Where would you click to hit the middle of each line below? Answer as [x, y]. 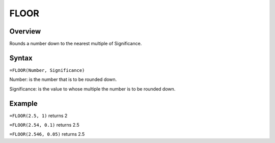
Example [23, 104]
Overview [25, 31]
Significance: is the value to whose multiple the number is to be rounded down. [92, 89]
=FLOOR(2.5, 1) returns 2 [38, 116]
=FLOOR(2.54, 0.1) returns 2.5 [45, 125]
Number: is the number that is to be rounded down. [63, 79]
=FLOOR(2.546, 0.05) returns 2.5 [47, 134]
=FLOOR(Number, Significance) [47, 70]
